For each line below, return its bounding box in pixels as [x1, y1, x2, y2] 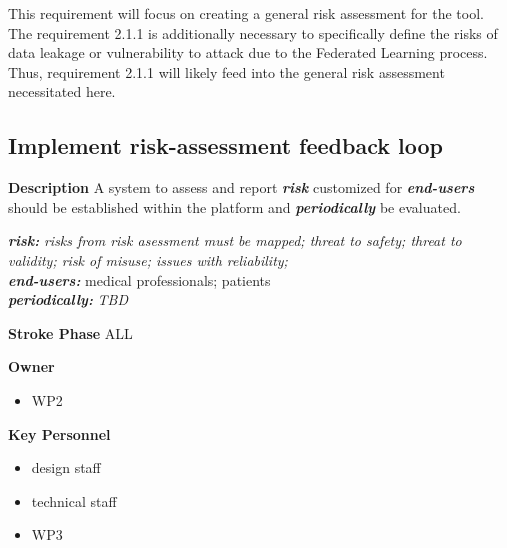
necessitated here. [8, 81, 116, 102]
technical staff [31, 490, 117, 511]
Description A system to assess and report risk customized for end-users [8, 177, 475, 198]
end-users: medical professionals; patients [8, 269, 271, 290]
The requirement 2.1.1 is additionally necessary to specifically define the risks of [8, 22, 498, 43]
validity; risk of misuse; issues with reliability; [8, 249, 288, 270]
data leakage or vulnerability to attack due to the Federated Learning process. [8, 42, 488, 63]
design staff [31, 457, 101, 478]
